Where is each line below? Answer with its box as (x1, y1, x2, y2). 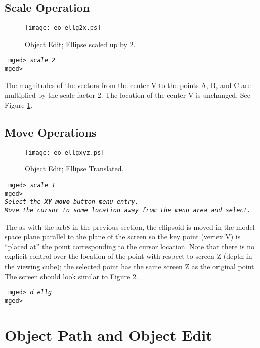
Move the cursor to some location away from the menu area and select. (5, 206, 251, 214)
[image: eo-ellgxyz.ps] (25, 149, 105, 156)
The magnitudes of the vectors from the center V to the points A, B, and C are (5, 79, 251, 90)
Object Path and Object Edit (5, 324, 212, 345)
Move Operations (5, 124, 97, 140)
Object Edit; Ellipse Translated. (25, 163, 124, 174)
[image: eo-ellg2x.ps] (25, 24, 101, 32)
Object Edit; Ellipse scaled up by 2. (25, 38, 136, 49)
